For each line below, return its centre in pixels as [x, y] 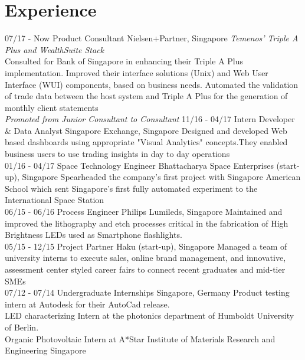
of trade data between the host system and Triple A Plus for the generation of [146, 96]
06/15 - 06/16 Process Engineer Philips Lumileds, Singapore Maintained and [144, 212]
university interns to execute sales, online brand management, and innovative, [145, 258]
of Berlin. [22, 327]
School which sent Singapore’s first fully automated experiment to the [131, 188]
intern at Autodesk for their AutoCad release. [87, 304]
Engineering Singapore [45, 350]
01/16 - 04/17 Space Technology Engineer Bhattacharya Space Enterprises [139, 165]
